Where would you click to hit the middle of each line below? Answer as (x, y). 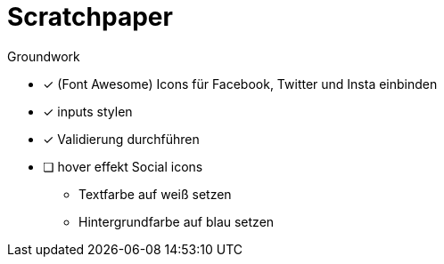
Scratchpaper (90, 17)
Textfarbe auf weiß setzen (155, 194)
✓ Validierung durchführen (121, 139)
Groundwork (44, 56)
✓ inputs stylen (88, 111)
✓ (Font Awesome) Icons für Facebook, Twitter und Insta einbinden (240, 84)
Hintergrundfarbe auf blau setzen (177, 221)
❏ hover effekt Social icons (123, 166)
